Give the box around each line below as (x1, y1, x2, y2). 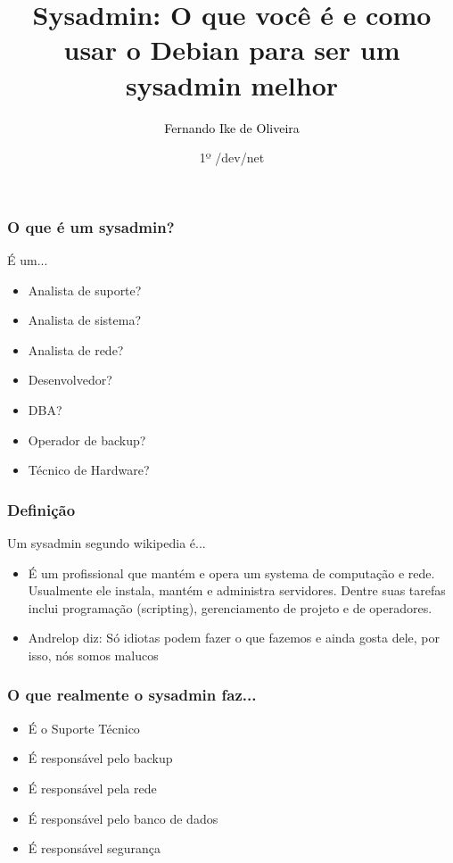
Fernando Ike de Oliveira (164, 118, 300, 137)
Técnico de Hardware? (28, 461, 150, 479)
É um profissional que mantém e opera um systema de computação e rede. (28, 563, 435, 582)
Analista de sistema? (28, 311, 142, 329)
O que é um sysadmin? (7, 215, 175, 237)
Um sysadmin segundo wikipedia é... (7, 533, 206, 552)
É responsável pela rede (28, 778, 157, 797)
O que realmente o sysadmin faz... (7, 684, 257, 706)
